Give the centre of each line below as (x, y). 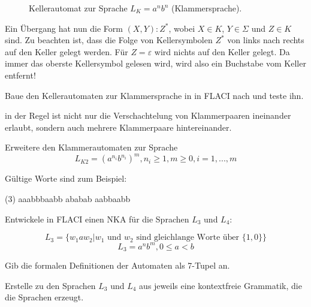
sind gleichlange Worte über (188, 238)
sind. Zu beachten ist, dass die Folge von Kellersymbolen (109, 40)
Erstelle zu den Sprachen (50, 285)
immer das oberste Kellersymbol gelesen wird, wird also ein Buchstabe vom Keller (155, 63)
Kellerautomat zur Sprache (78, 8)
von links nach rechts (266, 40)
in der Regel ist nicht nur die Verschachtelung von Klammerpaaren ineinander (148, 115)
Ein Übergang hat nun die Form (64, 28)
